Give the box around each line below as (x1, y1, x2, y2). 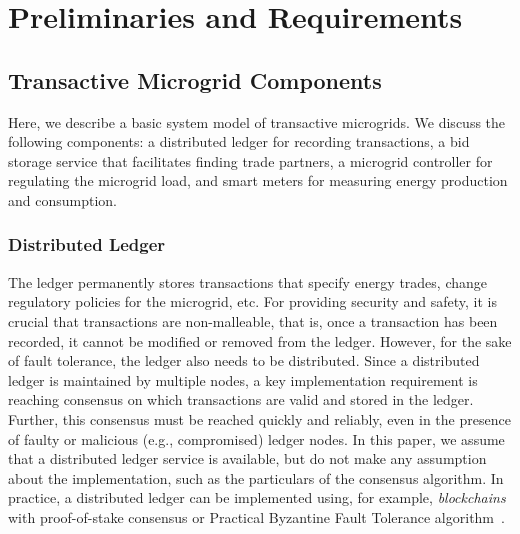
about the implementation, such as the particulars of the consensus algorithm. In (8, 467, 504, 488)
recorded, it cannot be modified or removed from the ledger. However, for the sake (8, 330, 512, 351)
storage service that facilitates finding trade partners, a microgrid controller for (8, 150, 493, 171)
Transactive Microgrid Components (8, 64, 382, 95)
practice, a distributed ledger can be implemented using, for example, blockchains (8, 487, 506, 508)
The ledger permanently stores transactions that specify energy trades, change (8, 271, 488, 292)
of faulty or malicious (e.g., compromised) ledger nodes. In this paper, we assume (8, 428, 505, 449)
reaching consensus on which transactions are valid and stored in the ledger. (8, 389, 474, 410)
